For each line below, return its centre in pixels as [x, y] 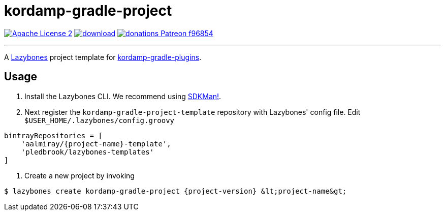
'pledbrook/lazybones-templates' [88, 152]
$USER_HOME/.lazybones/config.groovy [100, 120]
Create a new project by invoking [80, 175]
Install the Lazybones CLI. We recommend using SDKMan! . [123, 96]
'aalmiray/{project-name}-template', [96, 144]
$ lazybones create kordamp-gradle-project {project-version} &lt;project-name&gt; [176, 191]
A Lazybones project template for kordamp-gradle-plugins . [103, 57]
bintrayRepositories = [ [53, 135]
